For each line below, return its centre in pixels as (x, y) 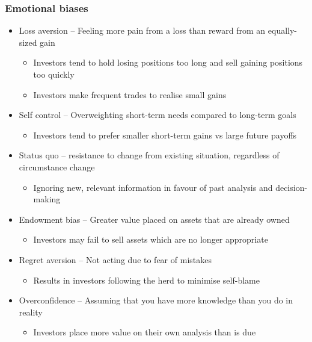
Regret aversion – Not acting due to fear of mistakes (115, 259)
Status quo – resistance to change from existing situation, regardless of (149, 155)
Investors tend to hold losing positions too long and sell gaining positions (168, 62)
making (47, 199)
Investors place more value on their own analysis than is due (145, 332)
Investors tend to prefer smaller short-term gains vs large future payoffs (165, 135)
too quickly (54, 74)
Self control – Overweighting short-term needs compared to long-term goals (158, 115)
